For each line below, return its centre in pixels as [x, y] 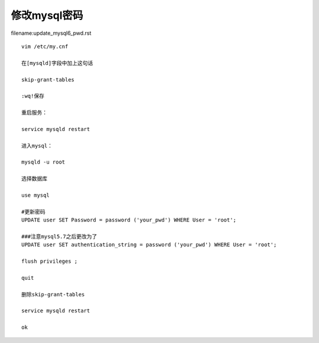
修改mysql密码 [47, 15]
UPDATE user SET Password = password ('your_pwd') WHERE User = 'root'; [129, 220]
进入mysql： [37, 146]
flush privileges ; [50, 262]
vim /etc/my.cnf [45, 46]
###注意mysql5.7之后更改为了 [59, 236]
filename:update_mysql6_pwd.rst [51, 33]
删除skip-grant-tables [53, 294]
